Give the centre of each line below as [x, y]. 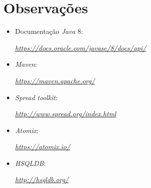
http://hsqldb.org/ [42, 179]
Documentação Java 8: [49, 31]
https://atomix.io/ [42, 147]
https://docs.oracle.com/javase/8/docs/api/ [80, 47]
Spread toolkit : [36, 97]
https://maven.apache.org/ [55, 80]
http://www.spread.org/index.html [65, 114]
